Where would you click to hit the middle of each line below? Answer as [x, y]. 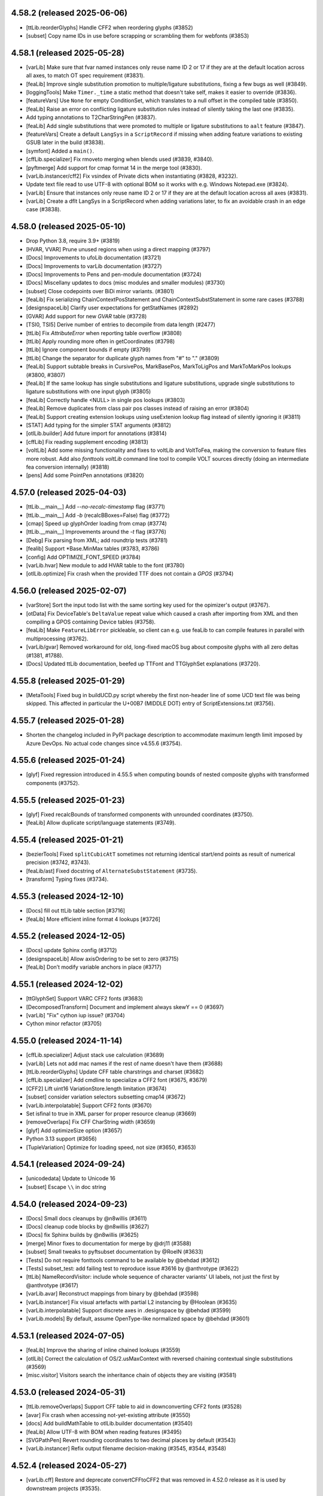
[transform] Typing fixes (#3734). [67, 879]
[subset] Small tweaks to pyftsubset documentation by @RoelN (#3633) [115, 1252]
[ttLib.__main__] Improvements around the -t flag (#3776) [96, 532]
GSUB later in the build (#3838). [65, 142]
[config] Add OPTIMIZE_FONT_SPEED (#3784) [83, 557]
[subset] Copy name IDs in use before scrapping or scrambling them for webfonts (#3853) [138, 35]
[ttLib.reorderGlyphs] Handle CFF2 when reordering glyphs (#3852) [110, 28]
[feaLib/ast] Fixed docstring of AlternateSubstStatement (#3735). [112, 871]
